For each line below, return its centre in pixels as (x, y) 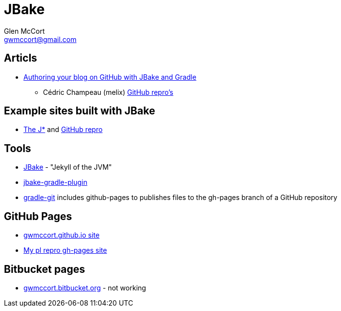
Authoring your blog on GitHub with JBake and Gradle (110, 77)
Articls (21, 58)
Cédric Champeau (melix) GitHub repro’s (108, 92)
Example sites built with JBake (80, 111)
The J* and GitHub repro (63, 130)
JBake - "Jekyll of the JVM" (68, 167)
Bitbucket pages (45, 269)
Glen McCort (24, 31)
